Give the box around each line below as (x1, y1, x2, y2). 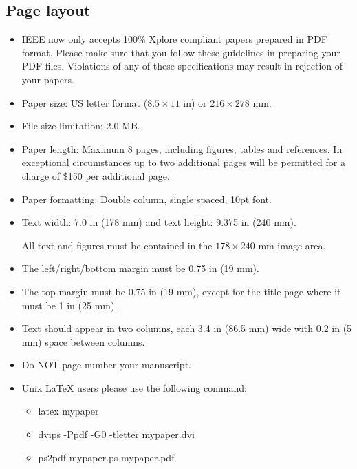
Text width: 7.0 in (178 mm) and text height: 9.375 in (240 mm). (21, 215, 296, 229)
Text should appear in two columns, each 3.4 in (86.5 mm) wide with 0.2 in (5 (21, 321, 352, 335)
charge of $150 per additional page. (21, 168, 170, 183)
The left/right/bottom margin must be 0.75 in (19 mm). (21, 261, 259, 275)
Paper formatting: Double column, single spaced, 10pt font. (21, 191, 272, 206)
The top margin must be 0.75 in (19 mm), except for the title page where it (21, 284, 341, 298)
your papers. (21, 72, 74, 86)
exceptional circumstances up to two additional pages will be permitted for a (21, 155, 345, 169)
